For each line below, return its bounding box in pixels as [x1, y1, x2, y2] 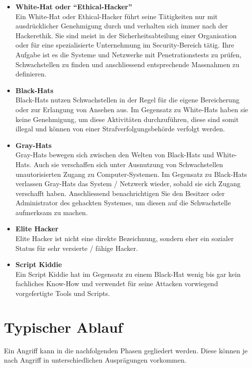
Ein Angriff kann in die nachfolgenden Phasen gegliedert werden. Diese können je [4, 345, 248, 355]
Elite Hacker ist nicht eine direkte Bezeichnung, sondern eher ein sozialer [15, 233, 234, 244]
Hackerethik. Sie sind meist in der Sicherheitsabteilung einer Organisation [15, 30, 237, 40]
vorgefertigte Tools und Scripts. [15, 288, 110, 298]
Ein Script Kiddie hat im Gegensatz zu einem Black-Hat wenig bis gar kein [15, 269, 241, 279]
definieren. [15, 69, 46, 79]
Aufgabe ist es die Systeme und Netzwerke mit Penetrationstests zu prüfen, [15, 49, 242, 59]
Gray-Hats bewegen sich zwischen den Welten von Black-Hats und [15, 149, 214, 160]
